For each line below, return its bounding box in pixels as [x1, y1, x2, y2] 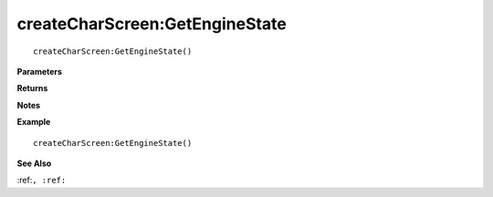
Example [16, 117, 51, 128]
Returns [16, 83, 48, 94]
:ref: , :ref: [16, 174, 67, 186]
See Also [16, 158, 52, 169]
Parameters [16, 66, 63, 77]
